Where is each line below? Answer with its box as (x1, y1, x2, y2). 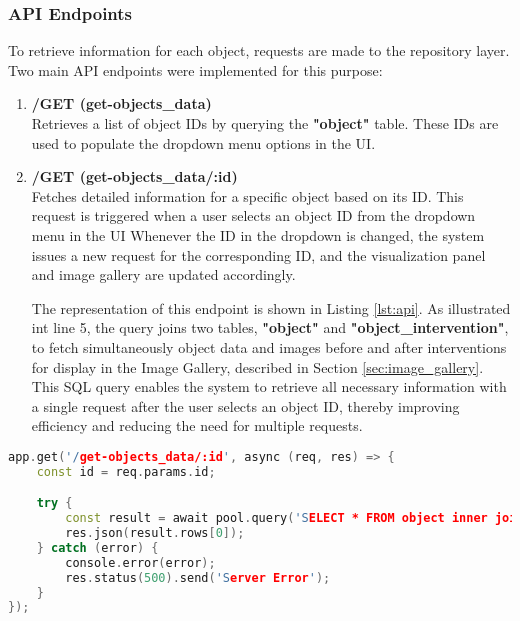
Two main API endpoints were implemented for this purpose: (8, 59, 383, 80)
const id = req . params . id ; (36, 464, 216, 479)
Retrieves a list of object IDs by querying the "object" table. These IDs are (31, 113, 499, 133)
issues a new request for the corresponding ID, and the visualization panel (31, 244, 486, 265)
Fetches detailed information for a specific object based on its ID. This (31, 185, 464, 206)
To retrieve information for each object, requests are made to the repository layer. (8, 40, 510, 61)
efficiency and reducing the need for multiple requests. (31, 415, 363, 436)
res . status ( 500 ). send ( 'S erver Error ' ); (65, 570, 331, 585)
